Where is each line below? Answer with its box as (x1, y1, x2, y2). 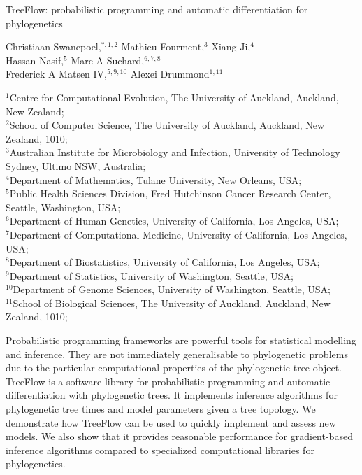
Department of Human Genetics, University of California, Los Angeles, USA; (9, 213, 339, 228)
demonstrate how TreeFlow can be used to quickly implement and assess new (6, 415, 336, 430)
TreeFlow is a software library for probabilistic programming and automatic (6, 374, 331, 388)
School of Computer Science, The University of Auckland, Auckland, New (9, 118, 325, 132)
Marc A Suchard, (71, 52, 145, 67)
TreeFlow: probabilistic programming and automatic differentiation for (6, 2, 308, 16)
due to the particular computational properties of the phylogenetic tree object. (6, 360, 342, 375)
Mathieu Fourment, (121, 39, 205, 54)
